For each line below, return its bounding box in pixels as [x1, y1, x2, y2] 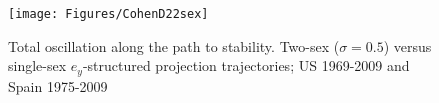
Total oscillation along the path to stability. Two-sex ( [8, 35, 340, 56]
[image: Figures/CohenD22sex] [8, 7, 209, 21]
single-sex [8, 55, 67, 76]
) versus [383, 35, 432, 56]
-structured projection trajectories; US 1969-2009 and [82, 55, 410, 76]
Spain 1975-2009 [8, 75, 108, 96]
